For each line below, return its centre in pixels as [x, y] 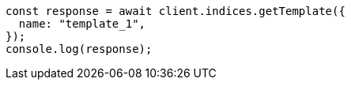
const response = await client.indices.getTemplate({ [175, 11]
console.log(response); [79, 49]
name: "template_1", [82, 24]
